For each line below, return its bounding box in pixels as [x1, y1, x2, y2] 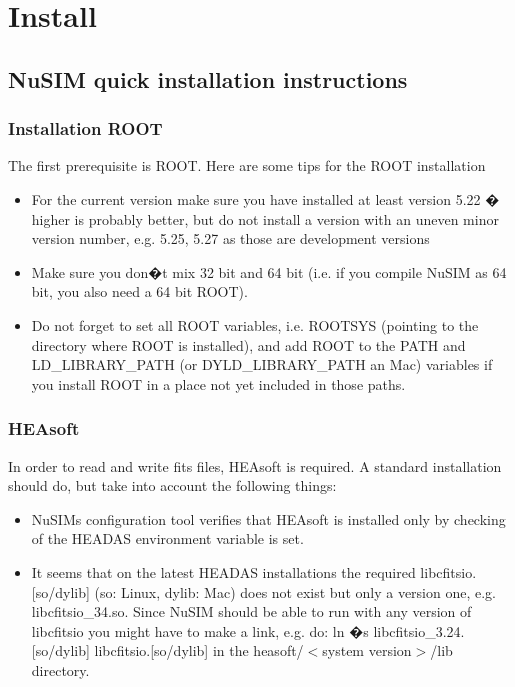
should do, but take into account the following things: [8, 475, 337, 496]
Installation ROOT [8, 116, 163, 141]
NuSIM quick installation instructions [8, 63, 408, 94]
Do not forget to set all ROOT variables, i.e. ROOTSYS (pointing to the [31, 314, 479, 335]
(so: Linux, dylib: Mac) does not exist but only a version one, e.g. [94, 581, 497, 602]
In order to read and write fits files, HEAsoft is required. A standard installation [8, 455, 502, 476]
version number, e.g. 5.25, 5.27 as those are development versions [31, 228, 430, 249]
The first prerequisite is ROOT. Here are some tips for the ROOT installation [8, 155, 486, 176]
